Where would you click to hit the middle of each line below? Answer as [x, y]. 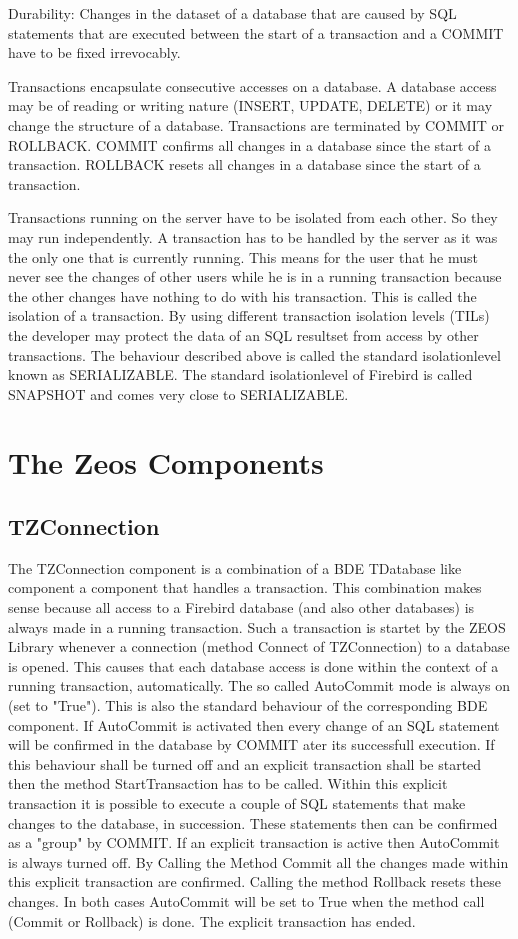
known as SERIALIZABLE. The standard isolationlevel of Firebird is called [240, 374]
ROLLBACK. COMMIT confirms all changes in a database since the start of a [250, 144]
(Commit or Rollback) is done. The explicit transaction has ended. [212, 920]
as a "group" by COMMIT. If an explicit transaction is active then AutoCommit [254, 842]
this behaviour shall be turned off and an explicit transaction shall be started [245, 763]
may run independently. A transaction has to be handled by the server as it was [253, 236]
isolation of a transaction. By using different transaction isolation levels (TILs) [249, 315]
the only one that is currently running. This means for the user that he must [243, 256]
